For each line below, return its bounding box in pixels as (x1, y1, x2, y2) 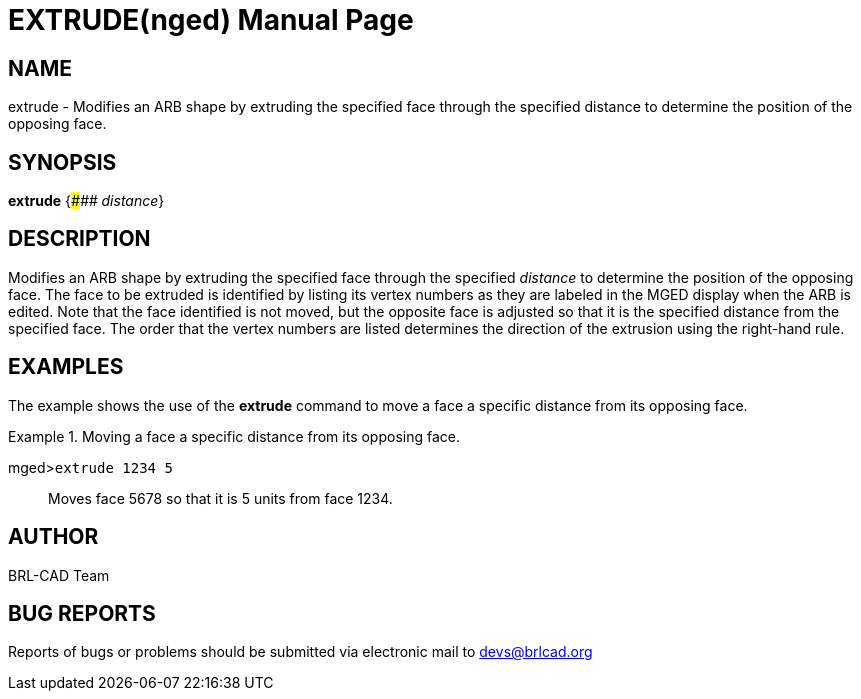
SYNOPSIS (8, 149, 117, 175)
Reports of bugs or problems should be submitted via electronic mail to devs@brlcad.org (8, 643, 593, 661)
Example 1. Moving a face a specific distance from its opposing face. (8, 427, 461, 445)
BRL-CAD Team (8, 566, 110, 584)
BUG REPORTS (8, 600, 156, 626)
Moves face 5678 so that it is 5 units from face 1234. (48, 489, 393, 507)
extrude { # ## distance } (8, 192, 165, 210)
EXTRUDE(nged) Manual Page (8, 3, 414, 37)
